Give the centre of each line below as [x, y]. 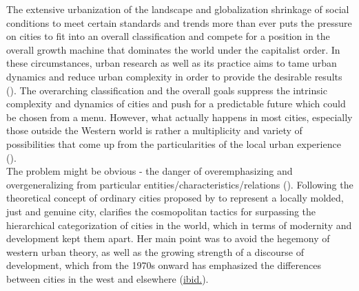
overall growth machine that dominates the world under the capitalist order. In [173, 49]
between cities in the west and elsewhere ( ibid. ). [107, 278]
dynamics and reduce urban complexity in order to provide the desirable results [174, 76]
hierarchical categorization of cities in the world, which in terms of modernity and [179, 225]
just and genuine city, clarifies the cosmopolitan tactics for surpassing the [161, 211]
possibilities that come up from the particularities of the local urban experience [174, 143]
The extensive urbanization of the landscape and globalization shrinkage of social [178, 9]
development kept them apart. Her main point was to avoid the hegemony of [168, 238]
